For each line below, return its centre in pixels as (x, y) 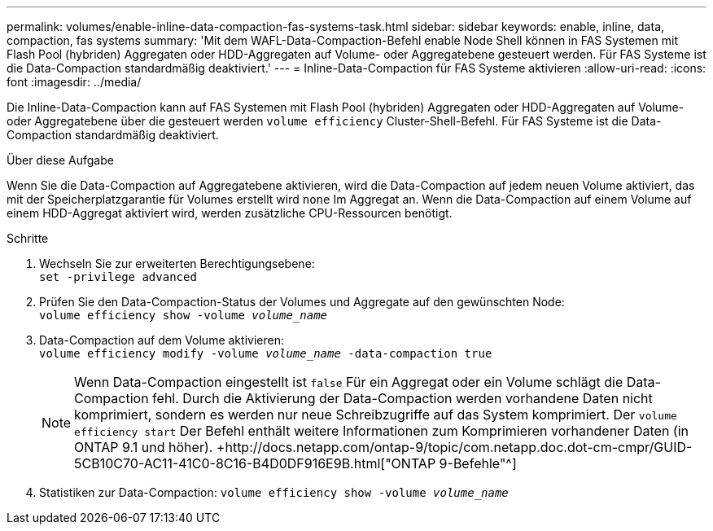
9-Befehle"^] (478, 463)
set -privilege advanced (118, 277)
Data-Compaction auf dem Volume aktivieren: (162, 340)
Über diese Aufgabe (60, 160)
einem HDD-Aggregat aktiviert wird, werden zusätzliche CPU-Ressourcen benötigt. (230, 213)
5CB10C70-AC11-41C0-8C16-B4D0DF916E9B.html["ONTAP (255, 463)
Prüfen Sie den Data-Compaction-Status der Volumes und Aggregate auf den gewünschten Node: (302, 302)
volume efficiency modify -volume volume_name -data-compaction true (266, 353)
